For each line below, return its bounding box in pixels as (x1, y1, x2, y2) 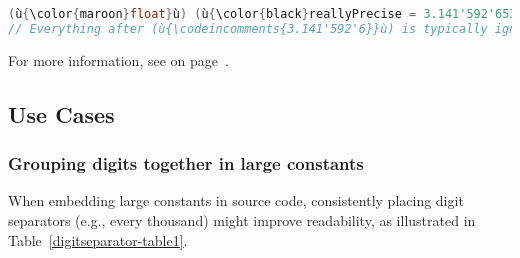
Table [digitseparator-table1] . (8, 229, 188, 250)
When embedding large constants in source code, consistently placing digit (8, 190, 464, 211)
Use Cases (8, 98, 115, 129)
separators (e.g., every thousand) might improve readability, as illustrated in (8, 209, 476, 230)
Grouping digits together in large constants (8, 151, 364, 176)
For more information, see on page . (8, 49, 229, 70)
